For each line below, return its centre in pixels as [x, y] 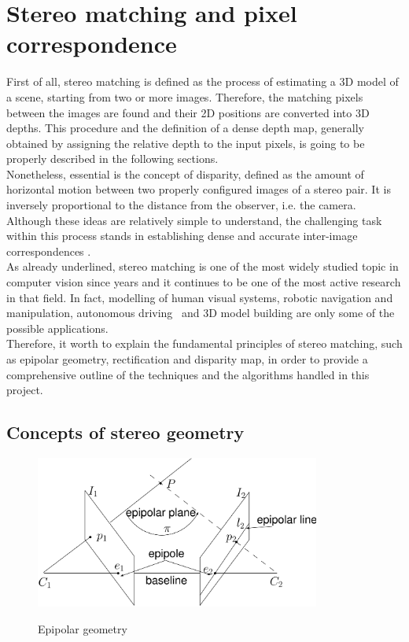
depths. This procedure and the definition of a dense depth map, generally [185, 128]
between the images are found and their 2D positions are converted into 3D [188, 112]
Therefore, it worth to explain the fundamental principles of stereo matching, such [204, 343]
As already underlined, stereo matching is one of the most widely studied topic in [203, 266]
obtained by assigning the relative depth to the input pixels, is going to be [186, 143]
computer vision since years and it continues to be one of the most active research [204, 282]
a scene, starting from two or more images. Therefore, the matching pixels [185, 96]
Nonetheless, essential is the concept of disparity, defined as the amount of [185, 173]
